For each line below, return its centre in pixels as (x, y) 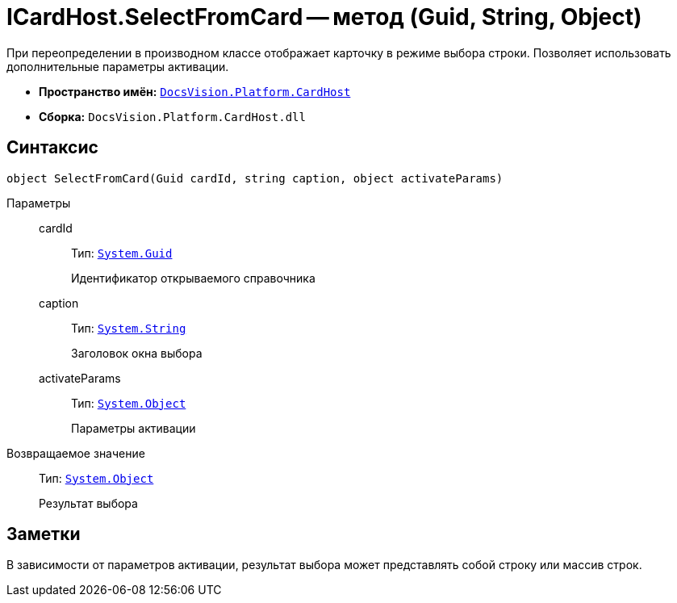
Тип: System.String (129, 328)
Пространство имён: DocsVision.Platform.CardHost (195, 91)
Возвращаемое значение (76, 453)
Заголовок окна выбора (137, 353)
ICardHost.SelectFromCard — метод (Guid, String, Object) (324, 17)
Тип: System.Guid (122, 253)
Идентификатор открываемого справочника (193, 278)
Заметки (44, 534)
